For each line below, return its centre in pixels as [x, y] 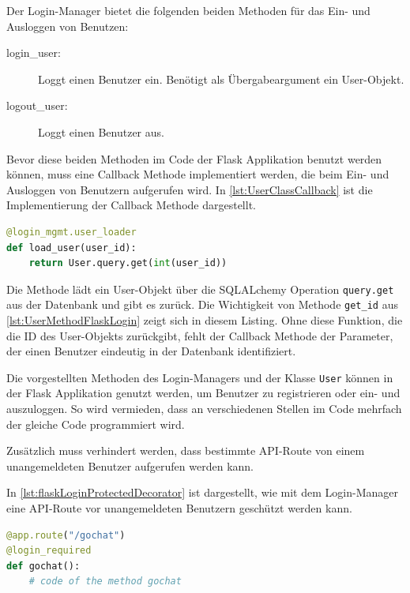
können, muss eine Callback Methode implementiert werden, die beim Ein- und [198, 174]
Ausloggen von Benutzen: [68, 26]
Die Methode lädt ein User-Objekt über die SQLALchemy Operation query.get [200, 289]
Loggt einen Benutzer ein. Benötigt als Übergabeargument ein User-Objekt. [221, 79]
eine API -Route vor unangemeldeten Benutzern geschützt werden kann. [179, 508]
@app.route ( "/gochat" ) [66, 535]
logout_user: [37, 105]
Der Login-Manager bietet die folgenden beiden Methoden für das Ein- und [188, 10]
